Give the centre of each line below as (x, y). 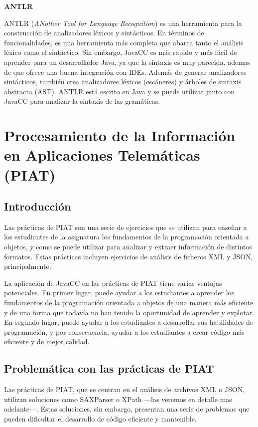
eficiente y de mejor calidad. (47, 341)
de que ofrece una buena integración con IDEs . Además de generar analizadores (125, 72)
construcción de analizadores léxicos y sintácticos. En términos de (104, 33)
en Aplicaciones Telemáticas (102, 155)
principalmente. (28, 266)
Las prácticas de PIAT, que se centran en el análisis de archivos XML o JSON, (125, 389)
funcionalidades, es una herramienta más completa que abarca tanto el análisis (124, 42)
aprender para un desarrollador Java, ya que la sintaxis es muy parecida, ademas (127, 62)
